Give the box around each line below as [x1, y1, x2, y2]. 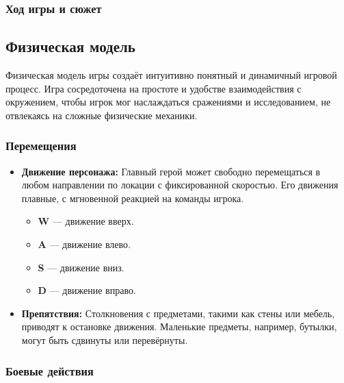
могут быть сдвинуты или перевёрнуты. [21, 332, 188, 347]
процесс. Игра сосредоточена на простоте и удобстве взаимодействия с [5, 81, 302, 95]
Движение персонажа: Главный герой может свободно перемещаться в [21, 164, 321, 178]
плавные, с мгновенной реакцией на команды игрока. [21, 190, 244, 205]
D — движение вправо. [38, 283, 136, 297]
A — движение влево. [38, 237, 131, 251]
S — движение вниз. [38, 260, 124, 274]
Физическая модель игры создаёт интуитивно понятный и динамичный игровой [5, 68, 337, 82]
